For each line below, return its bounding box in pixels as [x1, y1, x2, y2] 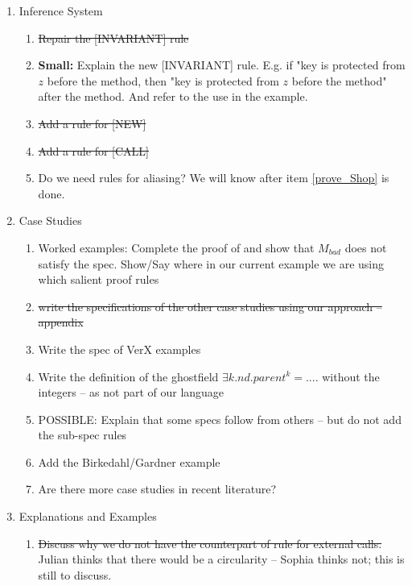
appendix [38, 314, 84, 330]
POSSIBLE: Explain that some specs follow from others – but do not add [38, 410, 402, 427]
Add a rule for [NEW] [38, 114, 146, 131]
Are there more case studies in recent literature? [38, 480, 277, 497]
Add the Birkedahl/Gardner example [38, 453, 220, 470]
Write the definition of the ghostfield [38, 368, 219, 384]
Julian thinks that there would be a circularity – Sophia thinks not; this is [38, 551, 405, 567]
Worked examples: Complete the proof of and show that [38, 239, 315, 256]
